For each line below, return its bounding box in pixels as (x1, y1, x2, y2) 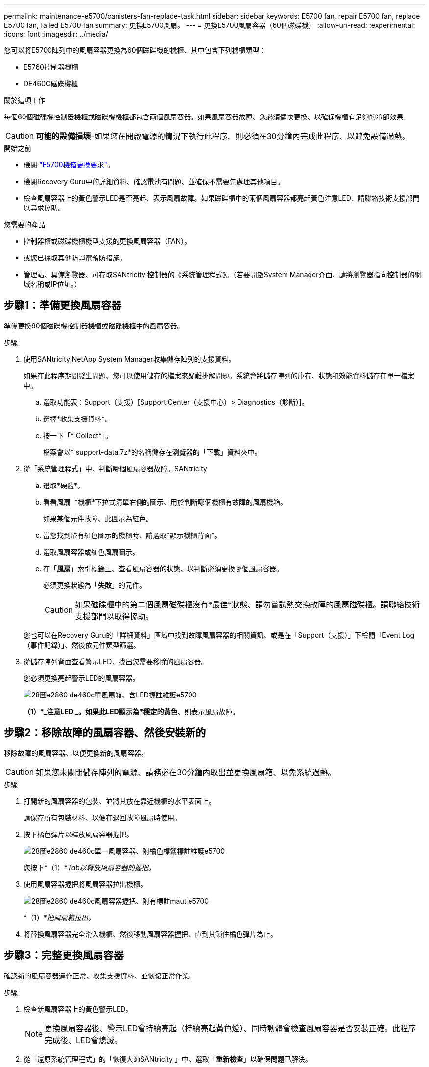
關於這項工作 (4, 96, 45, 104)
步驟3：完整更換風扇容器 (4, 949, 124, 962)
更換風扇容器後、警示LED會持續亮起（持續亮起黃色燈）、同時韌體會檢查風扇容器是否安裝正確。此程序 (45, 1023, 416, 1033)
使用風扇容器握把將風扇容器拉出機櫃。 (24, 880, 147, 888)
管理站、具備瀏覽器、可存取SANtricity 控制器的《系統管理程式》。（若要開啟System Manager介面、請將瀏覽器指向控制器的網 (24, 270, 422, 278)
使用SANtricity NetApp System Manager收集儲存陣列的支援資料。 (24, 354, 236, 363)
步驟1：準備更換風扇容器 (4, 299, 122, 312)
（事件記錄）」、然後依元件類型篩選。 (24, 640, 140, 649)
